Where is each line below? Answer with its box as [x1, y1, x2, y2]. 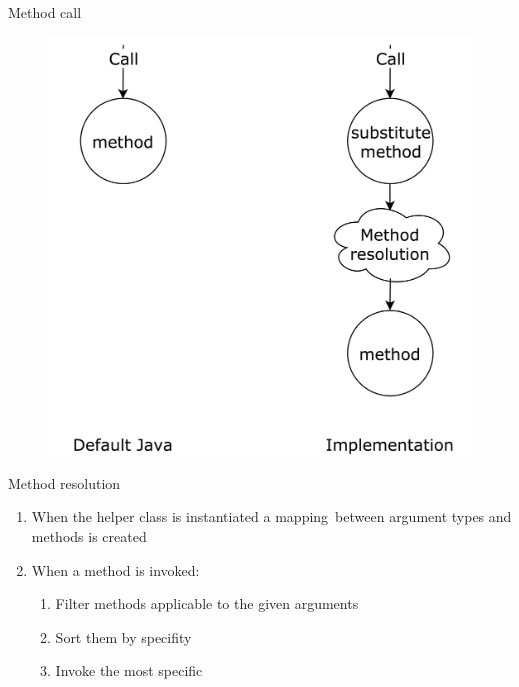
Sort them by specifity [55, 626, 192, 647]
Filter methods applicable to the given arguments [55, 593, 359, 614]
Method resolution [8, 472, 121, 493]
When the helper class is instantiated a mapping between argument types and [31, 506, 512, 527]
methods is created [31, 525, 147, 546]
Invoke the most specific [55, 660, 203, 681]
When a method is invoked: [31, 559, 200, 580]
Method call [8, 2, 82, 22]
